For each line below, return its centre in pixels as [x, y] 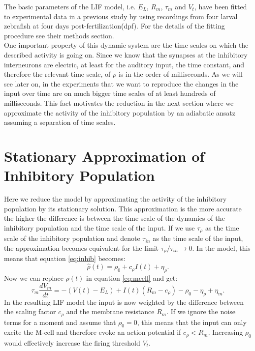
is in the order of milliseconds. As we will [180, 74]
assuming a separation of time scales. [60, 122]
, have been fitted [221, 6]
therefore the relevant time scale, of [57, 74]
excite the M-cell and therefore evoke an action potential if [93, 332]
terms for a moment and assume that [60, 322]
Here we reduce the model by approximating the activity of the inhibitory [115, 199]
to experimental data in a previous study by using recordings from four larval [121, 16]
